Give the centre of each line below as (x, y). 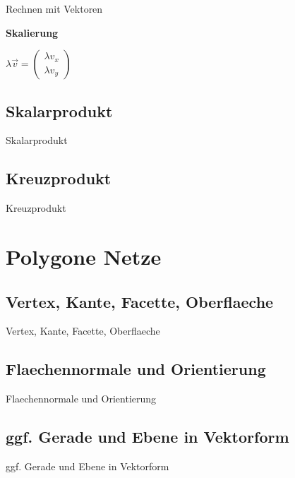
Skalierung (32, 32)
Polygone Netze (84, 256)
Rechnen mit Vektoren (54, 8)
